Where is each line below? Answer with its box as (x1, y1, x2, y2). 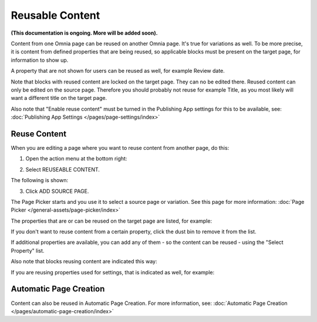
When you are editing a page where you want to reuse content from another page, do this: (11, 144, 230, 151)
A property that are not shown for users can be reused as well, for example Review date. (11, 68, 225, 75)
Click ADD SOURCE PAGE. (25, 187, 89, 194)
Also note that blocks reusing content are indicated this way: (11, 258, 158, 265)
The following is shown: (11, 177, 69, 184)
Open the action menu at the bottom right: (25, 155, 127, 162)
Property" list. (11, 247, 45, 254)
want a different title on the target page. (11, 95, 107, 102)
